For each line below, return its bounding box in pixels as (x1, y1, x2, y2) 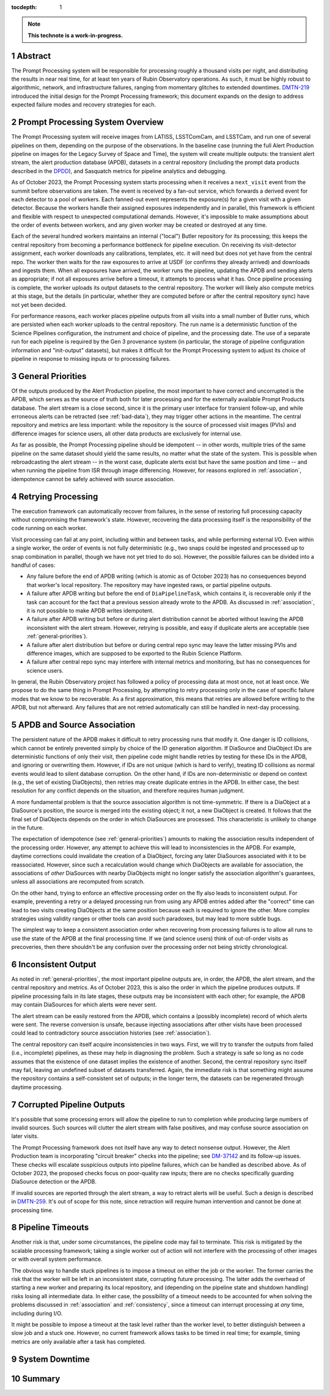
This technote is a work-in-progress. (28, 31, 123, 39)
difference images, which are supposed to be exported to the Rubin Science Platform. (26, 649, 243, 657)
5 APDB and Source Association (11, 720, 136, 730)
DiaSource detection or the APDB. (11, 1178, 97, 1186)
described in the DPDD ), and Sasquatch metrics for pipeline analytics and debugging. (11, 167, 227, 174)
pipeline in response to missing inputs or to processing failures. (11, 355, 171, 362)
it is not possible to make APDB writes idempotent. (26, 607, 154, 614)
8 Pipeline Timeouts (11, 1222, 89, 1233)
